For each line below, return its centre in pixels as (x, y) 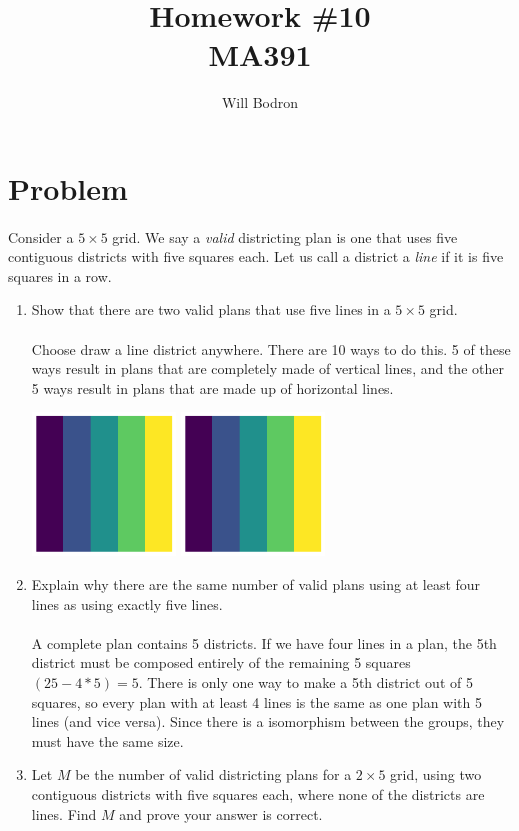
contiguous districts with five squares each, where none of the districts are (258, 794)
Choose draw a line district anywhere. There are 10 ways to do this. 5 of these (271, 348)
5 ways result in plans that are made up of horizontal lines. (212, 387)
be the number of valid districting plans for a (213, 774)
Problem (68, 187)
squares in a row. (60, 275)
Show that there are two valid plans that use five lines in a (211, 309)
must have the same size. (107, 740)
